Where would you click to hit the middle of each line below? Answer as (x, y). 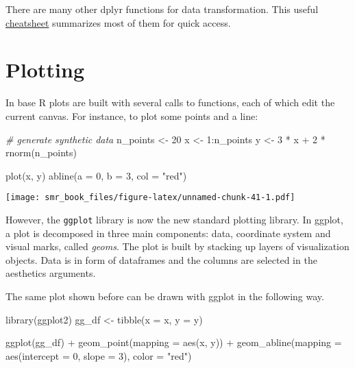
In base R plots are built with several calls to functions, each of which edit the (170, 102)
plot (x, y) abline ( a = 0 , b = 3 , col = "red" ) (96, 175)
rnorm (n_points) (41, 152)
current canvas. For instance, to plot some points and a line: (132, 115)
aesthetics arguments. (51, 273)
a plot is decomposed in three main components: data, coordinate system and (168, 233)
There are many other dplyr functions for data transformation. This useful (162, 9)
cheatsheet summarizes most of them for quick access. (118, 22)
